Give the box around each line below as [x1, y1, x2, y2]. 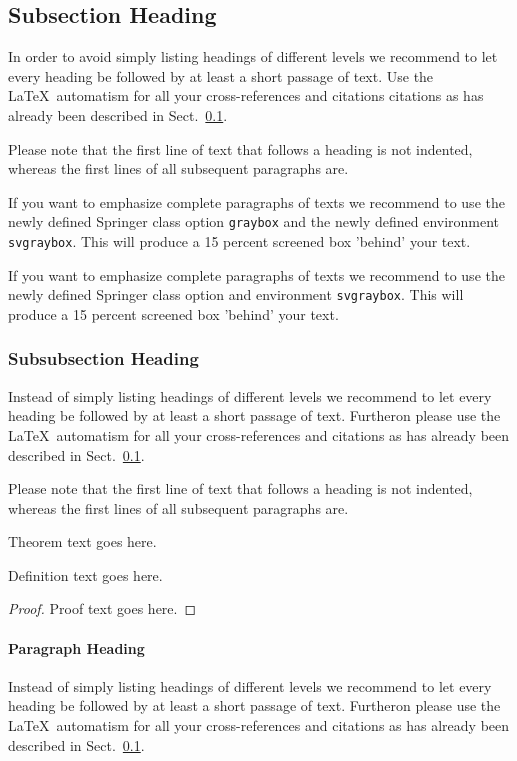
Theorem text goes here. [8, 531, 157, 552]
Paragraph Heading [8, 637, 145, 658]
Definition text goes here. [8, 564, 163, 585]
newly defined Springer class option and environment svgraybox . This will [8, 284, 464, 305]
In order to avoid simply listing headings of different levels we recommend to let [8, 46, 498, 67]
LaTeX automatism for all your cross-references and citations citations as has [8, 85, 484, 106]
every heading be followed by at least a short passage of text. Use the [8, 65, 434, 86]
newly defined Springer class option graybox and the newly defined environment [8, 211, 500, 232]
